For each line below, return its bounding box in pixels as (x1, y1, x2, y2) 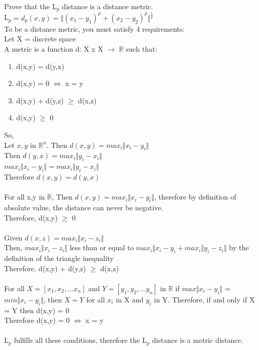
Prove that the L (4, 1, 57, 11)
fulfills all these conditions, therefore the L (14, 335, 147, 345)
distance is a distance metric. (62, 1, 153, 11)
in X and (116, 294, 144, 304)
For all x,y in (4, 191, 45, 202)
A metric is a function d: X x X (4, 43, 103, 54)
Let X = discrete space (4, 33, 76, 44)
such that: (126, 43, 158, 54)
